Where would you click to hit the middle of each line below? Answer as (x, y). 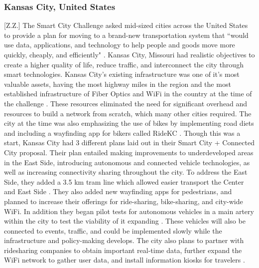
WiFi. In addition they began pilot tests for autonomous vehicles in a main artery (129, 211)
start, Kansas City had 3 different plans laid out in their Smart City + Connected (129, 142)
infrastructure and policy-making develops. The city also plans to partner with (124, 240)
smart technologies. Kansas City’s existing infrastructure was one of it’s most (122, 74)
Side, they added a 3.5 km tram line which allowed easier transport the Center (124, 181)
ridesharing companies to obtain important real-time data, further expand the (123, 250)
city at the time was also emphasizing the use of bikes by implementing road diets (129, 123)
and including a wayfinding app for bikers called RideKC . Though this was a (122, 133)
